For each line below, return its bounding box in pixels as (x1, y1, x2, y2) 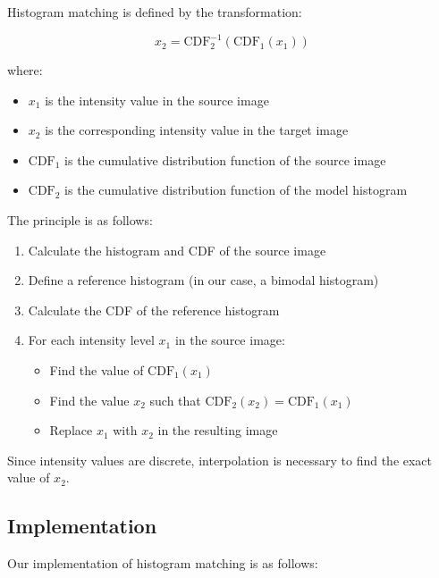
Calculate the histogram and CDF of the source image (28, 240, 326, 259)
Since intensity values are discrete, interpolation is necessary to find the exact (7, 450, 433, 469)
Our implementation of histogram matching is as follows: (7, 554, 318, 573)
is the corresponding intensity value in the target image (45, 121, 349, 139)
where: (7, 61, 43, 80)
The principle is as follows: (7, 211, 153, 230)
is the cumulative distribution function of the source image (64, 150, 386, 169)
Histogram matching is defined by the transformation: (7, 3, 302, 21)
